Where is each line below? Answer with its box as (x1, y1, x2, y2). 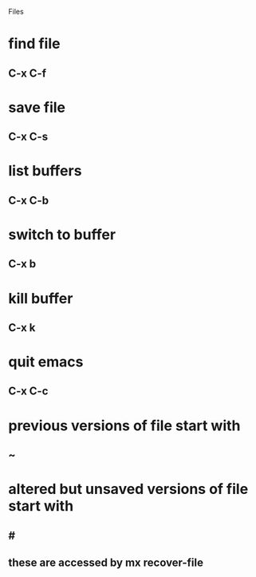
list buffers (8, 162, 82, 180)
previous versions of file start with (8, 417, 241, 434)
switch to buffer (8, 225, 116, 243)
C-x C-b (8, 193, 49, 207)
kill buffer (8, 289, 73, 307)
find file (8, 35, 61, 53)
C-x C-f (8, 66, 46, 80)
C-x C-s (8, 130, 49, 144)
